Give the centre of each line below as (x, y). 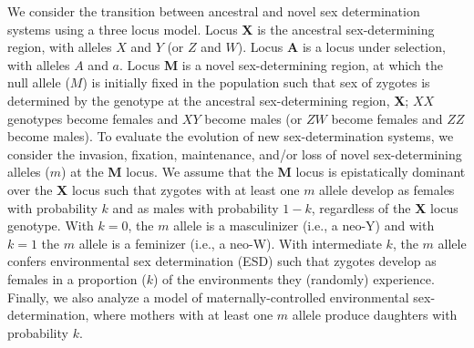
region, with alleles (60, 47)
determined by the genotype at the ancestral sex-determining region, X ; (208, 100)
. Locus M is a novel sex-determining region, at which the (281, 64)
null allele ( (39, 82)
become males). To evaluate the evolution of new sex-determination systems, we (231, 136)
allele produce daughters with (375, 315)
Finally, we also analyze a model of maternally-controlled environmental (208, 297)
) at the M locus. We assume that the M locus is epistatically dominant (263, 172)
